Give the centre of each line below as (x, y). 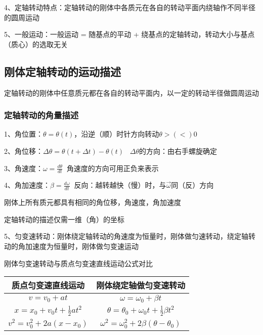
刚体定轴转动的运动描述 (62, 71)
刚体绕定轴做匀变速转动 (141, 285)
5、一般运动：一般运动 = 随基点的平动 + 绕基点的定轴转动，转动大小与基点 (129, 34)
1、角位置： (24, 134)
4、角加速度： (27, 185)
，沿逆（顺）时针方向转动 (117, 134)
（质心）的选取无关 (36, 44)
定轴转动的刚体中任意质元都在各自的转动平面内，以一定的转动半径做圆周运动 (131, 92)
